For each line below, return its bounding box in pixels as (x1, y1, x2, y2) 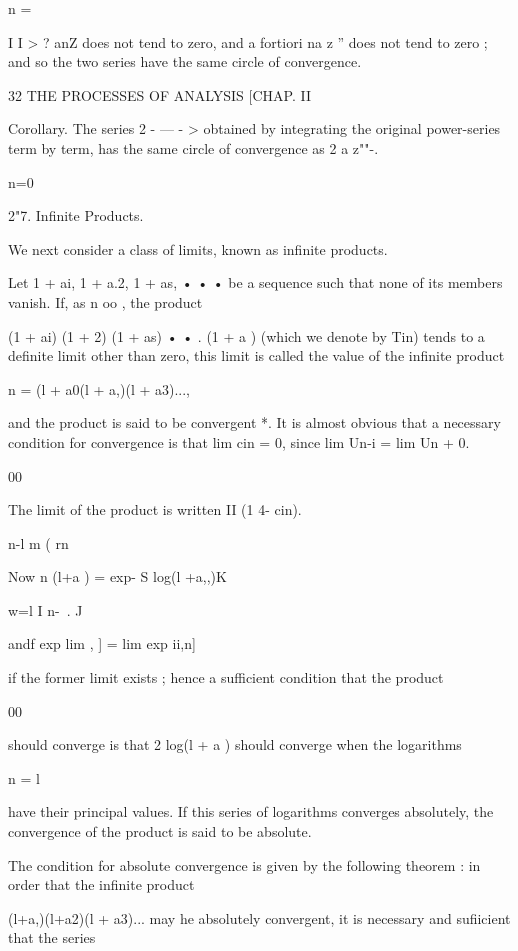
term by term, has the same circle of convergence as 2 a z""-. (8, 137, 379, 158)
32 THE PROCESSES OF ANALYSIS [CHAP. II (8, 84, 311, 105)
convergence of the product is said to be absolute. (8, 821, 312, 842)
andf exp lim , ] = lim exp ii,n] (8, 633, 196, 654)
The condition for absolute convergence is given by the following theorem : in (8, 854, 481, 875)
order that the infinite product (8, 874, 195, 895)
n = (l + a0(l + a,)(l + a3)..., (8, 378, 191, 399)
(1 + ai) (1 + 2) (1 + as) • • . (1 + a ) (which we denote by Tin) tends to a (8, 325, 485, 346)
